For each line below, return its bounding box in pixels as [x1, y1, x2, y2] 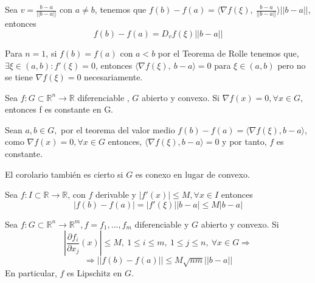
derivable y [95, 188, 136, 201]
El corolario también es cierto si [5, 167, 123, 180]
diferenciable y [134, 217, 189, 230]
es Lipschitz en [67, 266, 122, 279]
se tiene [5, 71, 33, 83]
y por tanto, [222, 135, 267, 148]
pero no [277, 58, 306, 71]
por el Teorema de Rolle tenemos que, [157, 46, 299, 59]
